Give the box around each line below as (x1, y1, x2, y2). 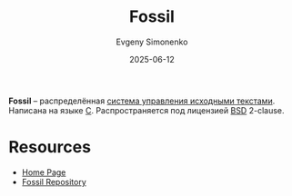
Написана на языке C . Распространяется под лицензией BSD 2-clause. (8, 104, 285, 115)
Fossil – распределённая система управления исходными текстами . (8, 95, 276, 106)
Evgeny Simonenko (116, 36, 188, 47)
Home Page (21, 166, 66, 178)
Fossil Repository (21, 176, 87, 187)
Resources (8, 137, 92, 158)
